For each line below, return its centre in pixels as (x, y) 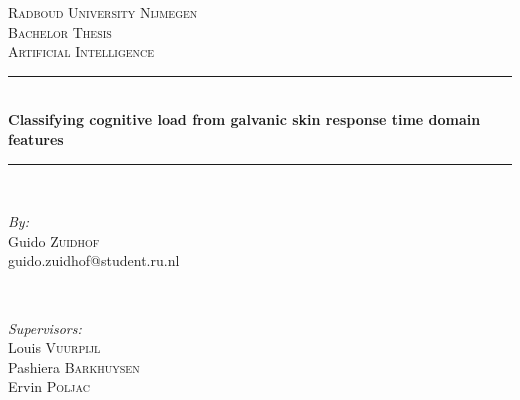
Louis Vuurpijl (54, 347)
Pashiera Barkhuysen (74, 366)
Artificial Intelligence (81, 51)
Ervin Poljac (49, 386)
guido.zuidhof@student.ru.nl (94, 260)
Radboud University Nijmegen (103, 12)
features (36, 138)
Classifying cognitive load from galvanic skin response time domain (244, 119)
